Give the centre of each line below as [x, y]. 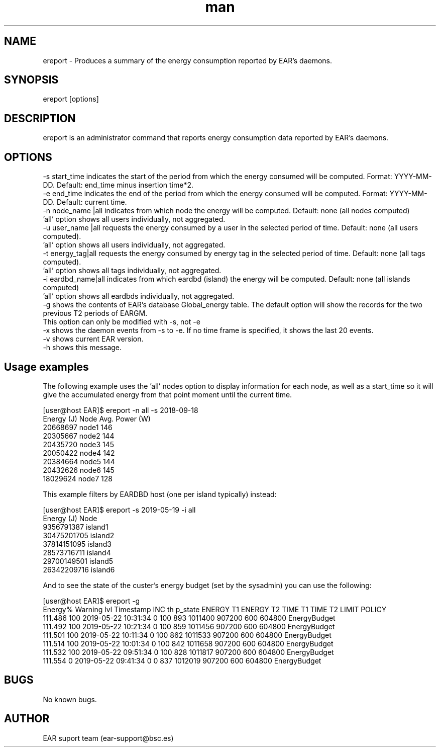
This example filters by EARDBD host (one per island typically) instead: [160, 494]
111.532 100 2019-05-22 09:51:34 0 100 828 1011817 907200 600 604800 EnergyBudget [188, 652]
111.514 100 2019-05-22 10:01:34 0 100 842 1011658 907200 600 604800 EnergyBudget [188, 643]
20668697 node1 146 [78, 427]
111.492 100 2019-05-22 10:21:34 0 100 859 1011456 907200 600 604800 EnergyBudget [189, 626]
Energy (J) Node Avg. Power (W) [97, 419]
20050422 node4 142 [79, 453]
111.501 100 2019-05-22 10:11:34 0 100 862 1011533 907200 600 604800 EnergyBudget [187, 635]
